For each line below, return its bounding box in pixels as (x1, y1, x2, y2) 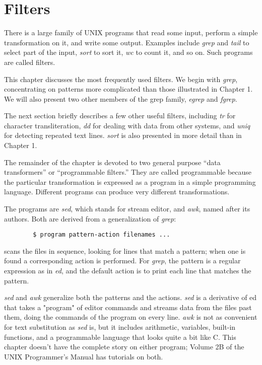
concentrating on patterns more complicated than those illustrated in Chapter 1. (4, 84, 253, 94)
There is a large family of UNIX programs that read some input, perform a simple (4, 27, 258, 38)
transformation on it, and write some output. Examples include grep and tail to (4, 37, 249, 47)
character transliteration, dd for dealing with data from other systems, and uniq (4, 120, 250, 130)
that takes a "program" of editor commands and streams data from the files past (4, 302, 252, 312)
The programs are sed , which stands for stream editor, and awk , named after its (4, 203, 250, 214)
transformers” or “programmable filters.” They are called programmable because (4, 167, 252, 177)
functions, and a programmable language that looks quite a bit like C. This (4, 331, 236, 342)
